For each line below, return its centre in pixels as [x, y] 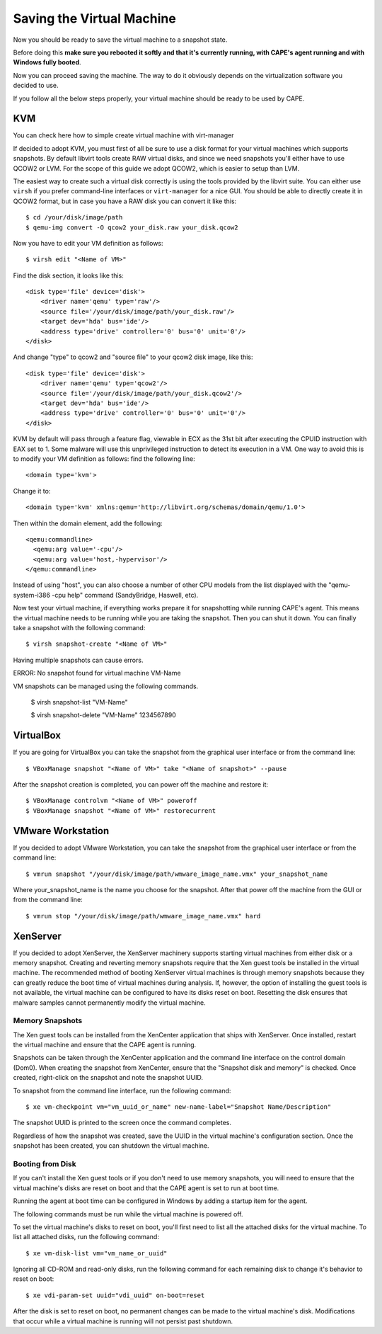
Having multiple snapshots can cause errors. [78, 660]
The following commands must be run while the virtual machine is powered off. [128, 1214]
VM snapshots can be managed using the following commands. [106, 686]
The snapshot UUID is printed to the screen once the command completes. [122, 1123]
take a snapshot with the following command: [79, 628]
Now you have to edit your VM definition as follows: [88, 243]
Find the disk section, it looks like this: [68, 275]
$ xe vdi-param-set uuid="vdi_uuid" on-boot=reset [115, 1295]
